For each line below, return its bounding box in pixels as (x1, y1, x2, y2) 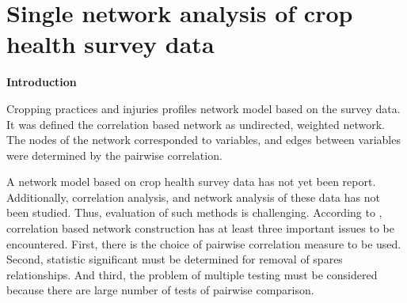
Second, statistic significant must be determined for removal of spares (6, 251, 343, 267)
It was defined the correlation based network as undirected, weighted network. (6, 116, 385, 132)
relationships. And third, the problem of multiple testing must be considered (6, 266, 378, 282)
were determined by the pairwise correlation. (6, 146, 223, 163)
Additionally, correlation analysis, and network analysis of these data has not (6, 188, 380, 205)
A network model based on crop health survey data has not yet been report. (6, 173, 376, 190)
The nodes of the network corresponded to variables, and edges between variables (6, 131, 401, 148)
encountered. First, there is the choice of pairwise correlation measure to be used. (6, 235, 401, 252)
